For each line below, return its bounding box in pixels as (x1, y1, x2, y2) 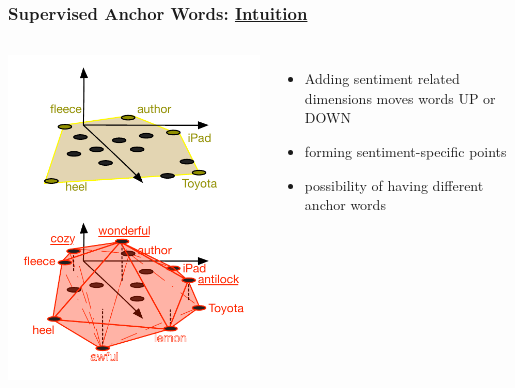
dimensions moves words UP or (304, 87, 496, 108)
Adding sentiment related (304, 68, 460, 89)
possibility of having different (304, 174, 484, 195)
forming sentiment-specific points (304, 141, 507, 161)
